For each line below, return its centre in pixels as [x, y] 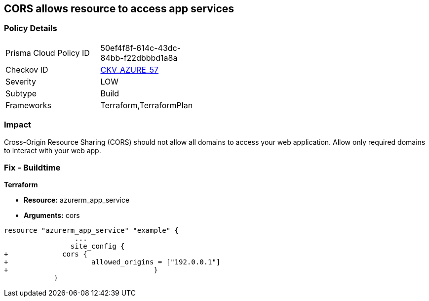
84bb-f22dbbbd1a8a [139, 58]
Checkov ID [27, 69]
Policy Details [31, 28]
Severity [21, 81]
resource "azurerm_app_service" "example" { [92, 231]
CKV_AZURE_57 [130, 69]
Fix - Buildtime [32, 167]
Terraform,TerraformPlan [147, 105]
